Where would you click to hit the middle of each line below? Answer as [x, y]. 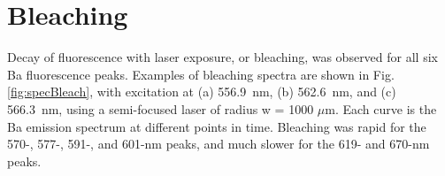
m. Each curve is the [381, 108]
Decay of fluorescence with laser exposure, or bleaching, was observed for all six [222, 57]
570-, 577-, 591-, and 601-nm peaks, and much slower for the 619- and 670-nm [219, 144]
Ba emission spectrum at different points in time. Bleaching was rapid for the [217, 126]
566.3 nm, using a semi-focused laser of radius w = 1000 [161, 108]
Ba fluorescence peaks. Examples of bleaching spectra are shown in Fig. [201, 74]
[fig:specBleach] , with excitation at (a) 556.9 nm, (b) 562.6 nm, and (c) [202, 92]
